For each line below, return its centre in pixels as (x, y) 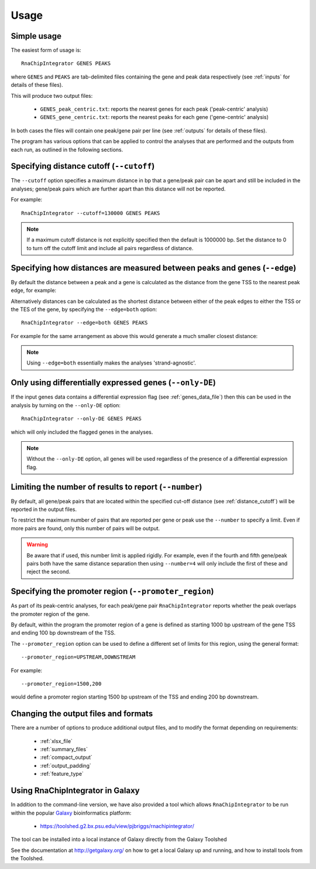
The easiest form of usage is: (46, 50)
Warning (37, 544)
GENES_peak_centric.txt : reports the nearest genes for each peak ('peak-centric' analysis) (154, 109)
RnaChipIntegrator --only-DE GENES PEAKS (81, 419)
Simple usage (36, 36)
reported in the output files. (44, 509)
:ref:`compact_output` (66, 757)
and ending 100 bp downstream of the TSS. (63, 633)
